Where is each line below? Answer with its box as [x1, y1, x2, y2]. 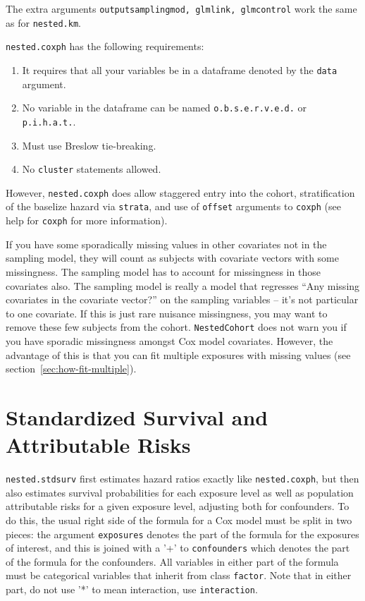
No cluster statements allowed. [22, 162, 161, 176]
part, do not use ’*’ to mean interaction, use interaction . [6, 582, 258, 597]
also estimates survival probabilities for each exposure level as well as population [6, 485, 354, 499]
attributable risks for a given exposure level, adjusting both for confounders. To [6, 499, 349, 514]
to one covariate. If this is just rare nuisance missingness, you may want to [6, 305, 328, 320]
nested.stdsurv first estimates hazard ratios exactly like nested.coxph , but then [6, 471, 359, 486]
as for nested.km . [6, 15, 81, 30]
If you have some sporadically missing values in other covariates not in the [6, 236, 327, 251]
